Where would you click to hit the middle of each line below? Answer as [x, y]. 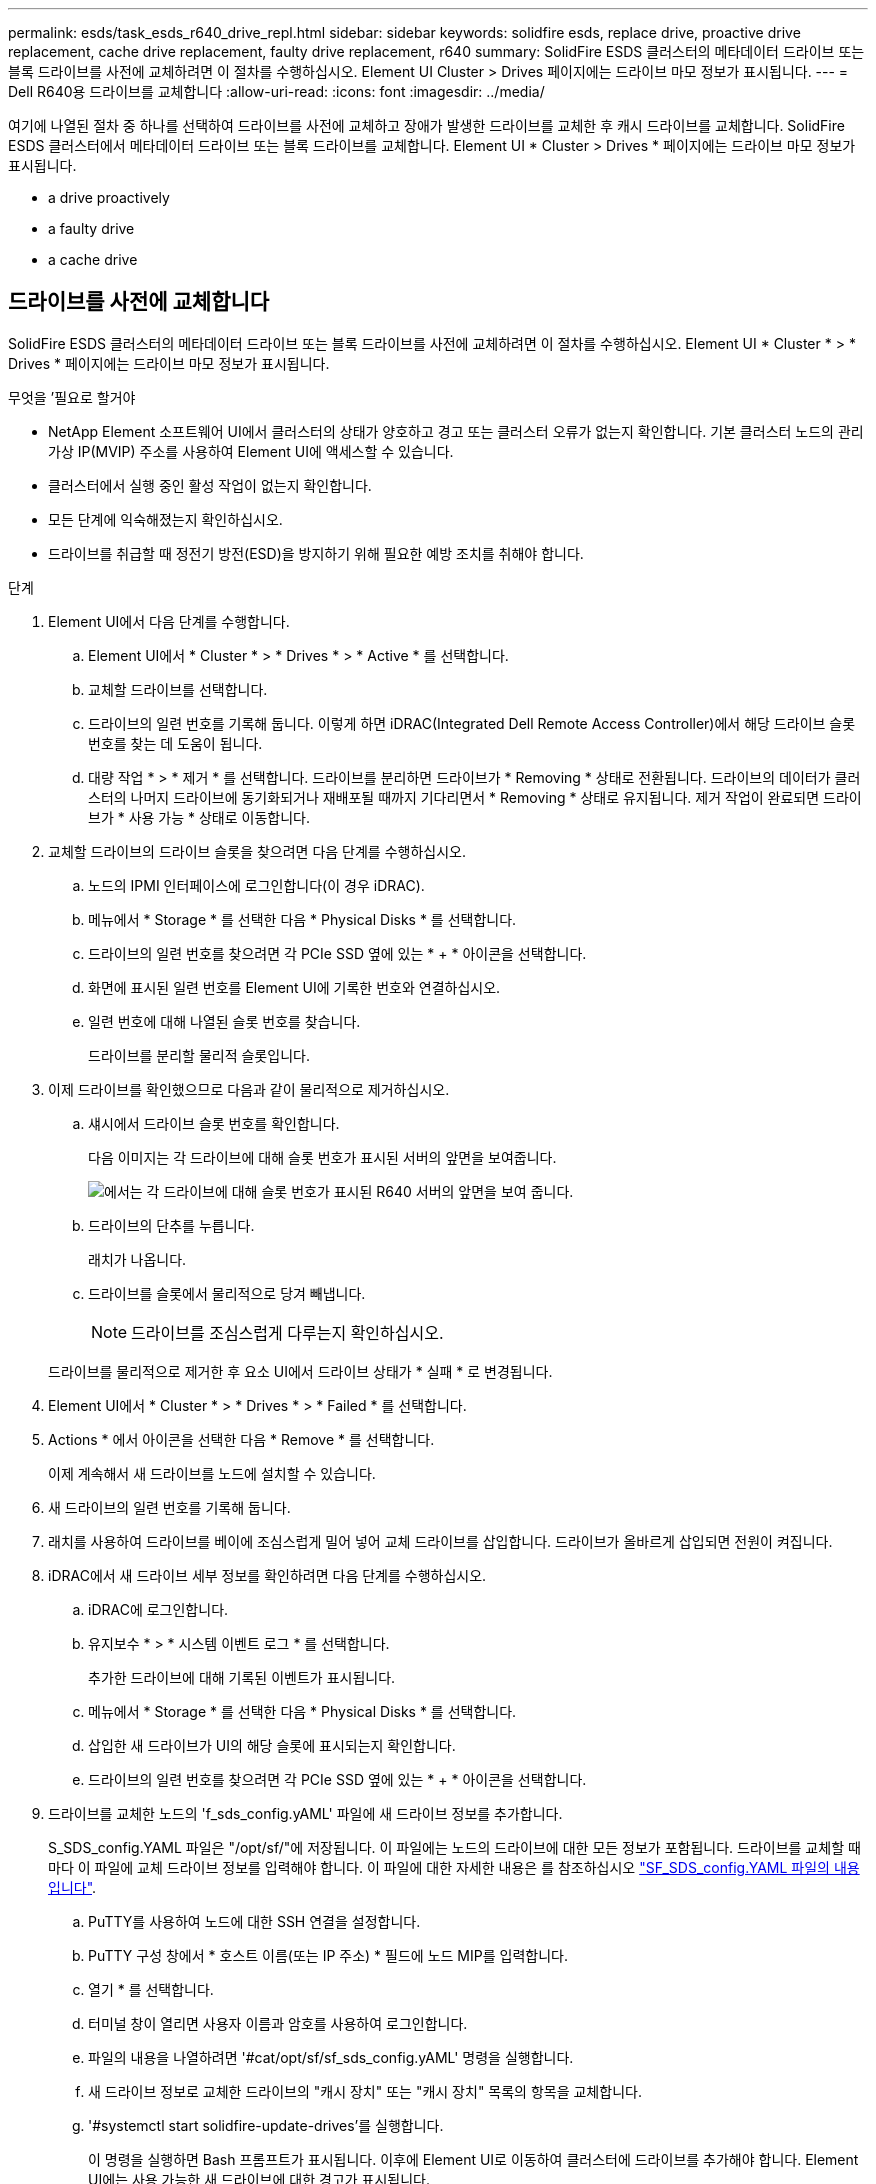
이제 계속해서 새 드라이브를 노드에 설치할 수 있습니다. [212, 1473]
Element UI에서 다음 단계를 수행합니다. [169, 621]
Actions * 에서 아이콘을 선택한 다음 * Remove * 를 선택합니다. [241, 1439]
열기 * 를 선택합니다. [151, 1989]
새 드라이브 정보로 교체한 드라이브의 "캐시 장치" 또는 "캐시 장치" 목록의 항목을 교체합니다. [365, 2091]
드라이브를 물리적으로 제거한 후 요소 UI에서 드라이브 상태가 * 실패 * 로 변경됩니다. [300, 1371]
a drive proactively [109, 197]
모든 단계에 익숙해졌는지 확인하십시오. [165, 519]
